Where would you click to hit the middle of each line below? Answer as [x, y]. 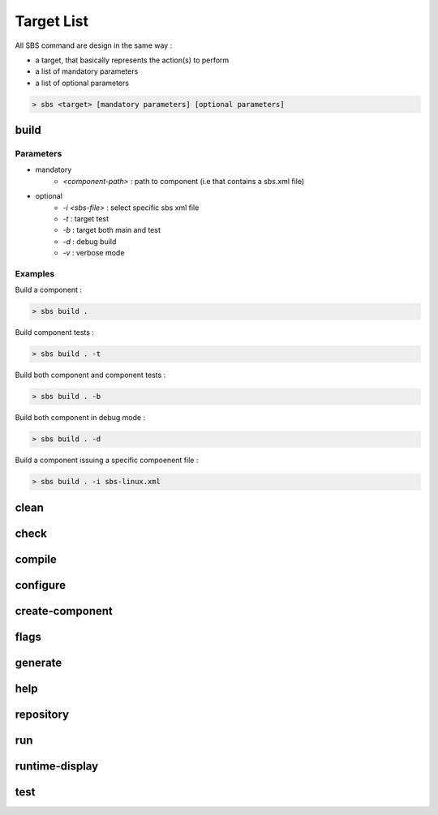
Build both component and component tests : [90, 375]
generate [39, 662]
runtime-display [57, 766]
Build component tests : [55, 332]
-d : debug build [90, 241]
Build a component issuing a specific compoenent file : [107, 460]
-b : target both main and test [112, 230]
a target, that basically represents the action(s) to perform [132, 60]
